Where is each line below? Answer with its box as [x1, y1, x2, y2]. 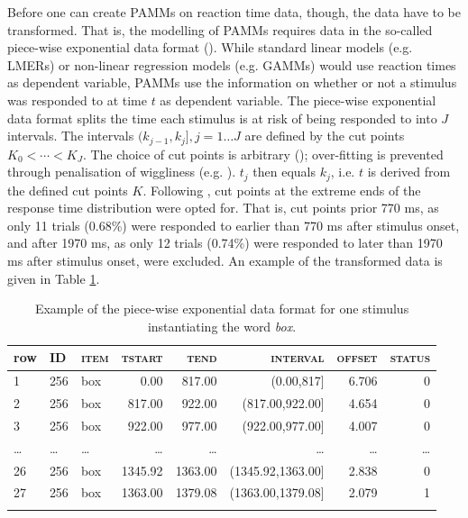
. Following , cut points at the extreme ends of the [142, 180, 421, 199]
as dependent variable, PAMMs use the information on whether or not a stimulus [7, 73, 457, 92]
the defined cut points [7, 180, 128, 199]
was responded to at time [7, 90, 147, 109]
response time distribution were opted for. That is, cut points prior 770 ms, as [7, 198, 439, 217]
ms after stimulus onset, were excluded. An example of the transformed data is [7, 251, 443, 270]
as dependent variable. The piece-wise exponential [160, 90, 436, 109]
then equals [252, 162, 316, 181]
